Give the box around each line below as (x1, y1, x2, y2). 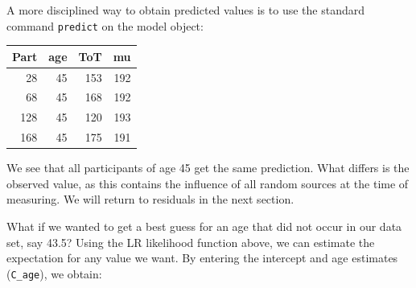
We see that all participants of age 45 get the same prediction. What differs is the (6, 159, 410, 176)
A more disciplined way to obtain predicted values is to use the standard (6, 2, 365, 18)
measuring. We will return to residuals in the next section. (6, 191, 294, 208)
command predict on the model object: (6, 17, 204, 34)
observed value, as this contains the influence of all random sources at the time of (6, 175, 409, 191)
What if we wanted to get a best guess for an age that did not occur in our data (6, 218, 402, 234)
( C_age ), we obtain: (6, 265, 102, 282)
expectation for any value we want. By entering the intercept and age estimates (6, 249, 398, 266)
